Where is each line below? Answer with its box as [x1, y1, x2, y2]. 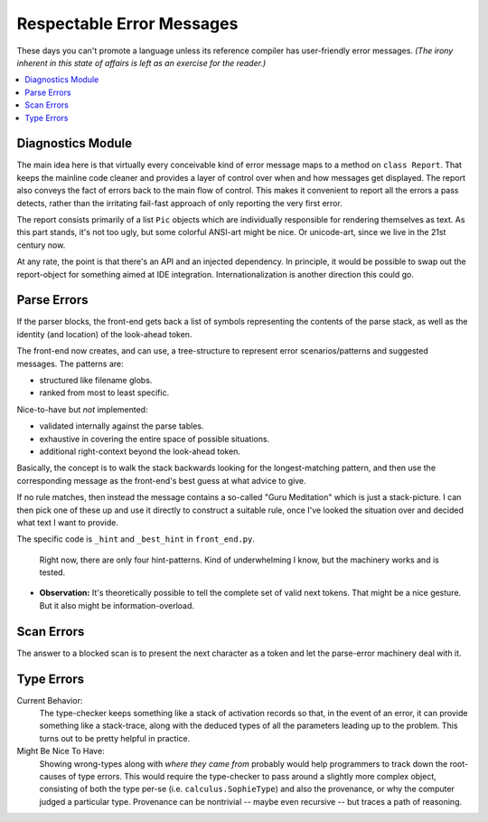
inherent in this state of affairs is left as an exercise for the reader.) [16, 57, 267, 68]
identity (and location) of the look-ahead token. [16, 328, 192, 339]
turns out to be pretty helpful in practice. [39, 732, 191, 743]
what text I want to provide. [16, 516, 119, 528]
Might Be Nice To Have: [16, 746, 105, 757]
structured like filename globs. [39, 375, 153, 385]
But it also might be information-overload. [39, 600, 194, 610]
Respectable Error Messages [16, 14, 239, 33]
